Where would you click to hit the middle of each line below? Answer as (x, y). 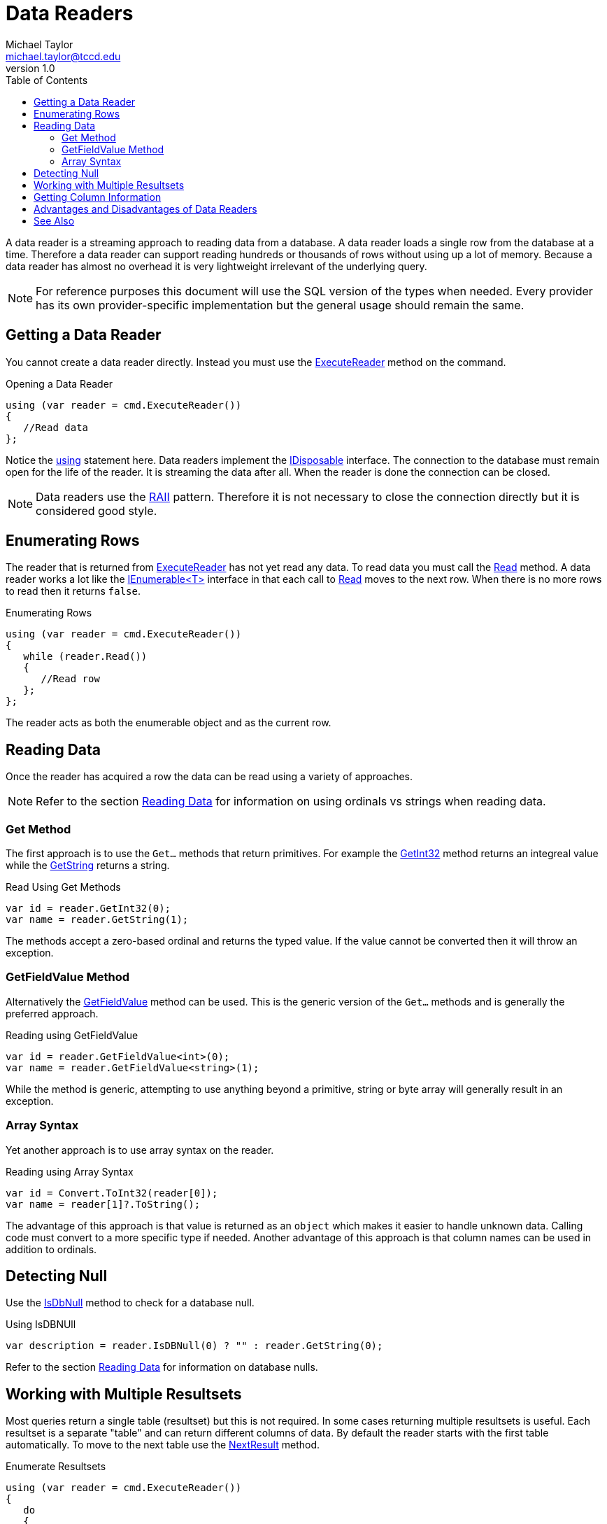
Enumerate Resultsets (56, 1467)
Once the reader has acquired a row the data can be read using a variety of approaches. (209, 777)
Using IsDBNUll (41, 1325)
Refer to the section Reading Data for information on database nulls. (162, 1367)
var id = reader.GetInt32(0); (88, 909)
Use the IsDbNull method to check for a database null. (130, 1303)
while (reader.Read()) (85, 657)
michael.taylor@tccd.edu (63, 56)
